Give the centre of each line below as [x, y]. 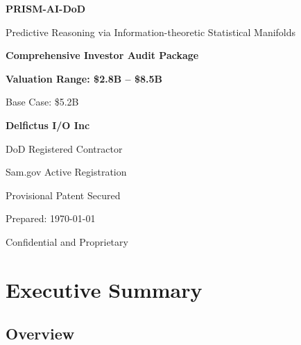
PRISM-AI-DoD [46, 8]
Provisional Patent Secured [63, 195]
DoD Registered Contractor [64, 148]
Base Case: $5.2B [42, 102]
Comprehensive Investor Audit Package [102, 55]
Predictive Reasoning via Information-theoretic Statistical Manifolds [151, 32]
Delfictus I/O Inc [48, 125]
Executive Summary [104, 289]
